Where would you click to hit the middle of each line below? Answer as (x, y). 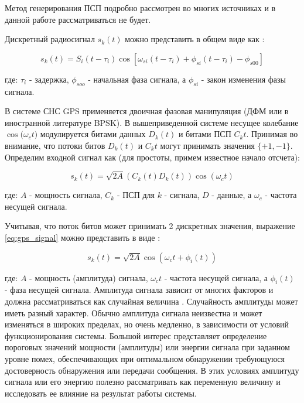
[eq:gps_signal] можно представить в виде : (83, 238)
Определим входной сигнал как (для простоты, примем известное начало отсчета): (153, 157)
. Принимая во (272, 134)
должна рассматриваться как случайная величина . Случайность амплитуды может (151, 301)
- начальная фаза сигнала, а (137, 79)
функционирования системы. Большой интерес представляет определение (136, 335)
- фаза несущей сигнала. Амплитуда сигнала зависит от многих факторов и (139, 290)
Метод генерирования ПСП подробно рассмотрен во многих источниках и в (140, 8)
